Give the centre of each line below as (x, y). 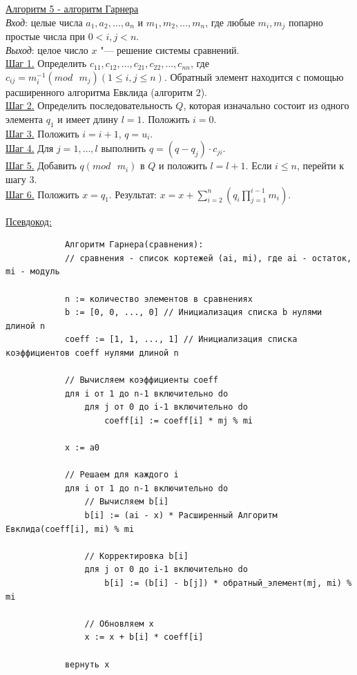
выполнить (124, 148)
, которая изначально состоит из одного (266, 105)
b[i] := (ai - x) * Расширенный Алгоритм (181, 516)
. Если (259, 165)
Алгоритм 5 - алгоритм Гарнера (72, 8)
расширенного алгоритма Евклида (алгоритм (99, 92)
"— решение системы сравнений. (170, 49)
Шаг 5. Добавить (41, 165)
